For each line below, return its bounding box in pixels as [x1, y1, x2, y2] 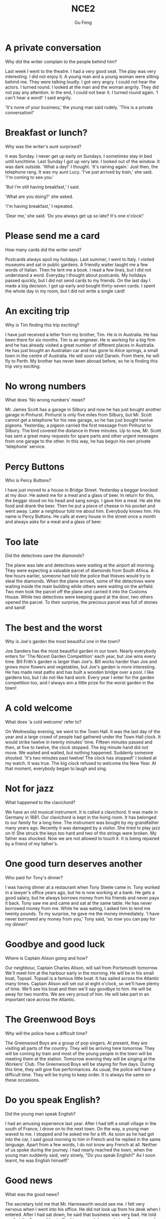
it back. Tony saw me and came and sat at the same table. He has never [5, 900, 152, 906]
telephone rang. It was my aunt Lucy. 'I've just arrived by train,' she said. [5, 169, 153, 175]
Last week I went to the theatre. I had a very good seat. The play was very [5, 68, 156, 74]
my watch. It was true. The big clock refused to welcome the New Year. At [5, 760, 157, 766]
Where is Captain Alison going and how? [5, 955, 88, 961]
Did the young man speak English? [5, 1111, 76, 1117]
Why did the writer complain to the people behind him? [5, 58, 117, 65]
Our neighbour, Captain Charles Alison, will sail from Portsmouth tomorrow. [5, 965, 159, 970]
